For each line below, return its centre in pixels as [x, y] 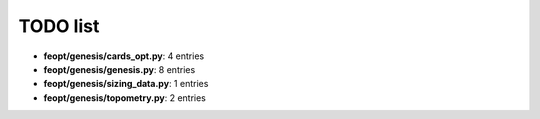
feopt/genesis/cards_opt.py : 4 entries [124, 56]
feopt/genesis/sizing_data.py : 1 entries [126, 84]
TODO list [59, 26]
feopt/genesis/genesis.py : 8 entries [119, 69]
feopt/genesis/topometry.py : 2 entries [125, 97]
